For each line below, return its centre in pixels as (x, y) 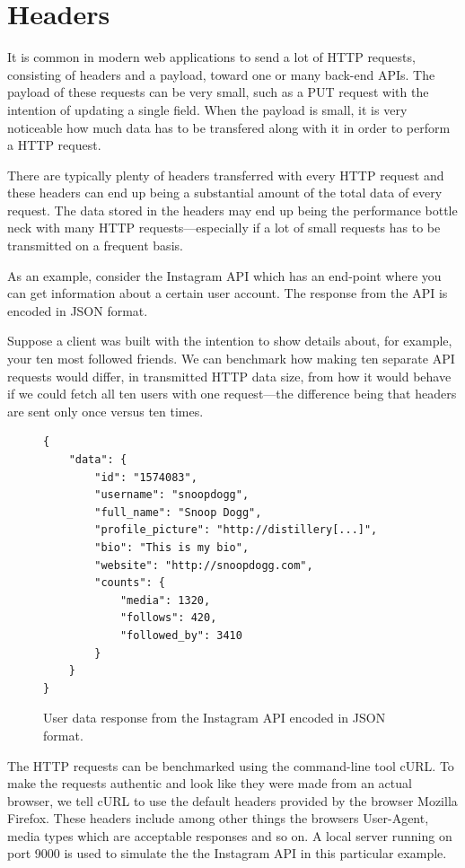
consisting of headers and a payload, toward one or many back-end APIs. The (221, 74)
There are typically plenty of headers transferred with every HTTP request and (226, 175)
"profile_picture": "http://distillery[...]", (236, 530)
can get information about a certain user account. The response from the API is (228, 293)
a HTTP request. (54, 145)
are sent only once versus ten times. (105, 411)
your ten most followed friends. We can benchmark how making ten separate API (231, 359)
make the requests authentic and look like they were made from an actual (210, 783)
